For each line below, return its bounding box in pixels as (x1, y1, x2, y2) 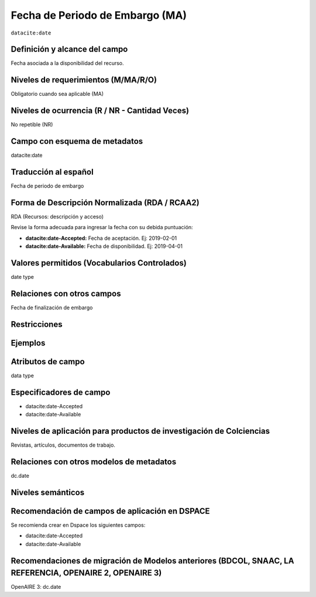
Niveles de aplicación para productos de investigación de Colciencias (11, 426, 270, 436)
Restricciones (11, 319, 63, 329)
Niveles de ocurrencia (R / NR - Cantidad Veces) (11, 106, 190, 116)
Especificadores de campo (11, 387, 111, 397)
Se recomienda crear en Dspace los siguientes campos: (11, 521, 146, 529)
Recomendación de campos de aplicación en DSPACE (11, 506, 210, 516)
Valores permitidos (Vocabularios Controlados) (11, 258, 187, 268)
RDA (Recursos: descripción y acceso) (11, 213, 104, 220)
